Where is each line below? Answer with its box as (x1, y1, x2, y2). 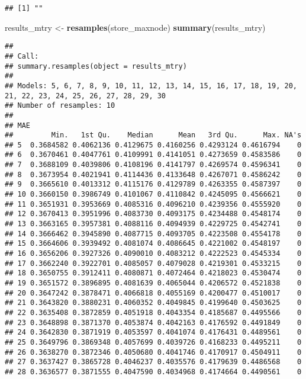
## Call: (5, 52, 39, 60)
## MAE (5, 121, 30, 130)
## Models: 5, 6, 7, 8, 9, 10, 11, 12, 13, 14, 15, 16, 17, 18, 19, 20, (5, 81, 297, 90)
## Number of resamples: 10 (5, 101, 115, 110)
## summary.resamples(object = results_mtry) (5, 62, 187, 70)
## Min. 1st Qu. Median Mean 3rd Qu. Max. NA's (5, 131, 302, 140)
